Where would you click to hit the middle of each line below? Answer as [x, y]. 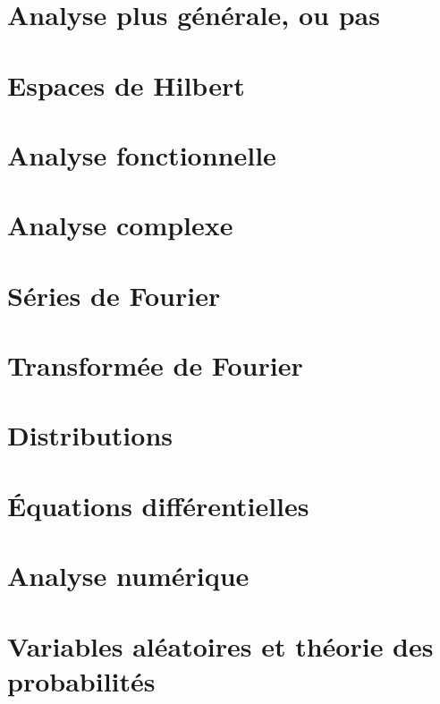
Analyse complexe [120, 225]
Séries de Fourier [114, 295]
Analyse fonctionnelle [142, 154]
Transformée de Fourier [155, 365]
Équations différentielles [158, 505]
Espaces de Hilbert [126, 85]
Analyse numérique [128, 576]
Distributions [90, 435]
